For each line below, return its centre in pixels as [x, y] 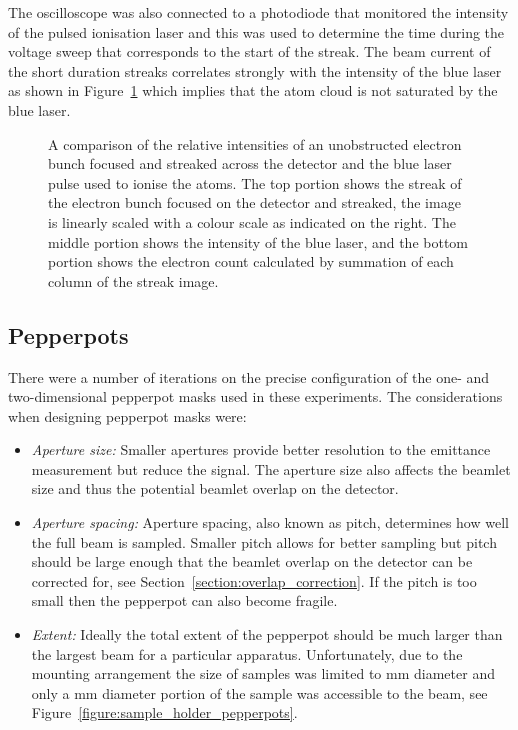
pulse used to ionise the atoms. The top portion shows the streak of [255, 182]
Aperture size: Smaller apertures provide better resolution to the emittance [261, 449]
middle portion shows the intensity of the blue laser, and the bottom [258, 241]
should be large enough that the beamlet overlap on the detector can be [252, 561]
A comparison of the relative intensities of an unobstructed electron [255, 143]
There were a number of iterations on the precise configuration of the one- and [249, 376]
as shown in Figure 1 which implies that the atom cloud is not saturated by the [253, 90]
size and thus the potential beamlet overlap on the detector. [215, 488]
